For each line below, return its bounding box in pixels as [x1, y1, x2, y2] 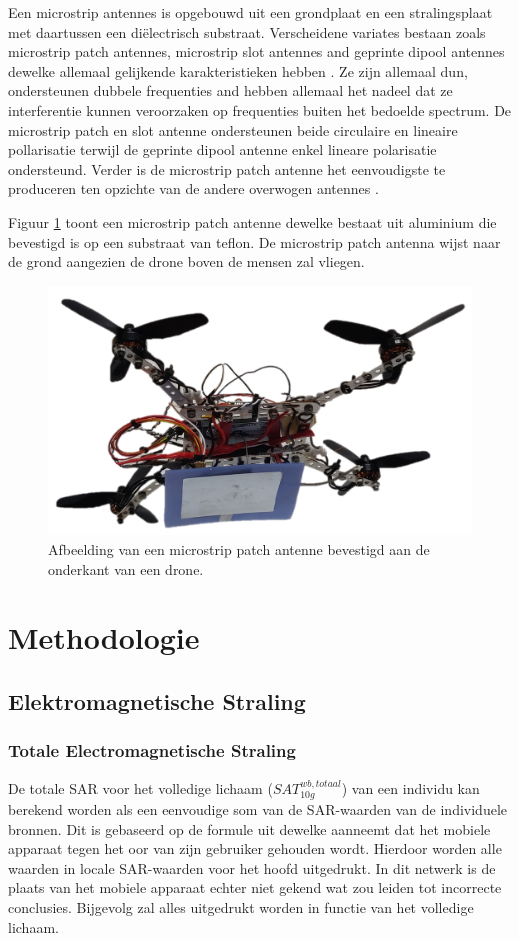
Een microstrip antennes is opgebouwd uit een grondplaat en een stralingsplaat [8, 2, 493, 22]
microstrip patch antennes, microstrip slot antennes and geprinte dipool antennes [8, 41, 505, 62]
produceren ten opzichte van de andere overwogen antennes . [8, 178, 379, 199]
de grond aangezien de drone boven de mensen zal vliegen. [8, 251, 365, 272]
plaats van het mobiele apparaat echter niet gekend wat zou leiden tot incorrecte [8, 877, 502, 898]
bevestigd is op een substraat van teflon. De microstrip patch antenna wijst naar [8, 231, 501, 252]
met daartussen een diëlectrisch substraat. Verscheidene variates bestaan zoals [8, 21, 486, 42]
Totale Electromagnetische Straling [8, 738, 296, 763]
